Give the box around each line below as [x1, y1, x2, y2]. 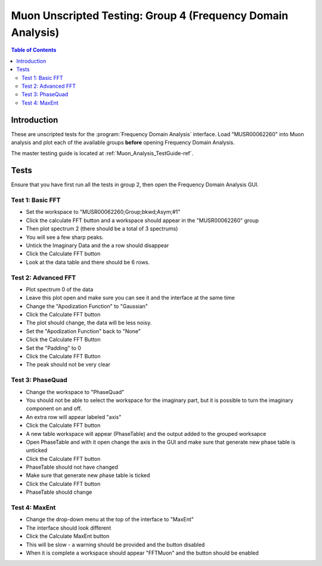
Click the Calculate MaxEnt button [26, 533, 110, 540]
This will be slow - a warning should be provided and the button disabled [26, 541, 205, 548]
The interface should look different [26, 524, 112, 531]
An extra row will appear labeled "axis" [26, 413, 122, 420]
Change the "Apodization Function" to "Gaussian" [26, 302, 148, 310]
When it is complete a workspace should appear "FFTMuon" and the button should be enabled [26, 549, 259, 556]
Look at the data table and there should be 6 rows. [26, 259, 150, 266]
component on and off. [26, 405, 82, 412]
